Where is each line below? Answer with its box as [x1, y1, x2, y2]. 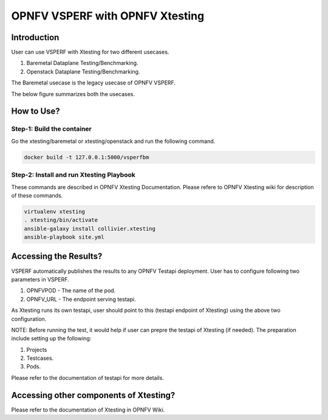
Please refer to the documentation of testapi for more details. [11, 374, 164, 381]
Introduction [11, 32, 60, 43]
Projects [26, 346, 47, 353]
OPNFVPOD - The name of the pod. [26, 287, 116, 294]
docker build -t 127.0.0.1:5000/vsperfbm [24, 154, 149, 160]
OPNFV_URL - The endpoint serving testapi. [26, 295, 136, 303]
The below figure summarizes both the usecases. [11, 90, 135, 97]
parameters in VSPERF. [11, 275, 69, 283]
